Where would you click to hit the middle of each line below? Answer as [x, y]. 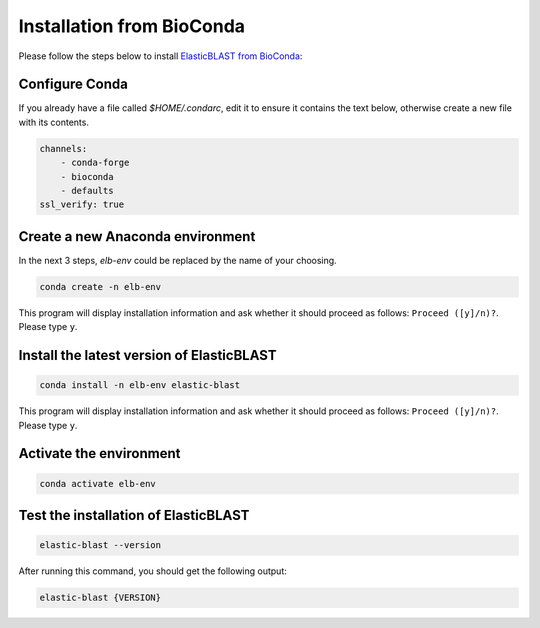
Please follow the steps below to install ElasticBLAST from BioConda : [160, 56]
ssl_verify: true [82, 204]
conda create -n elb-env [100, 286]
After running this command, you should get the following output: [152, 571]
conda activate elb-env [98, 483]
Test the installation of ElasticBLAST [134, 515]
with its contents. [54, 122]
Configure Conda [73, 84]
